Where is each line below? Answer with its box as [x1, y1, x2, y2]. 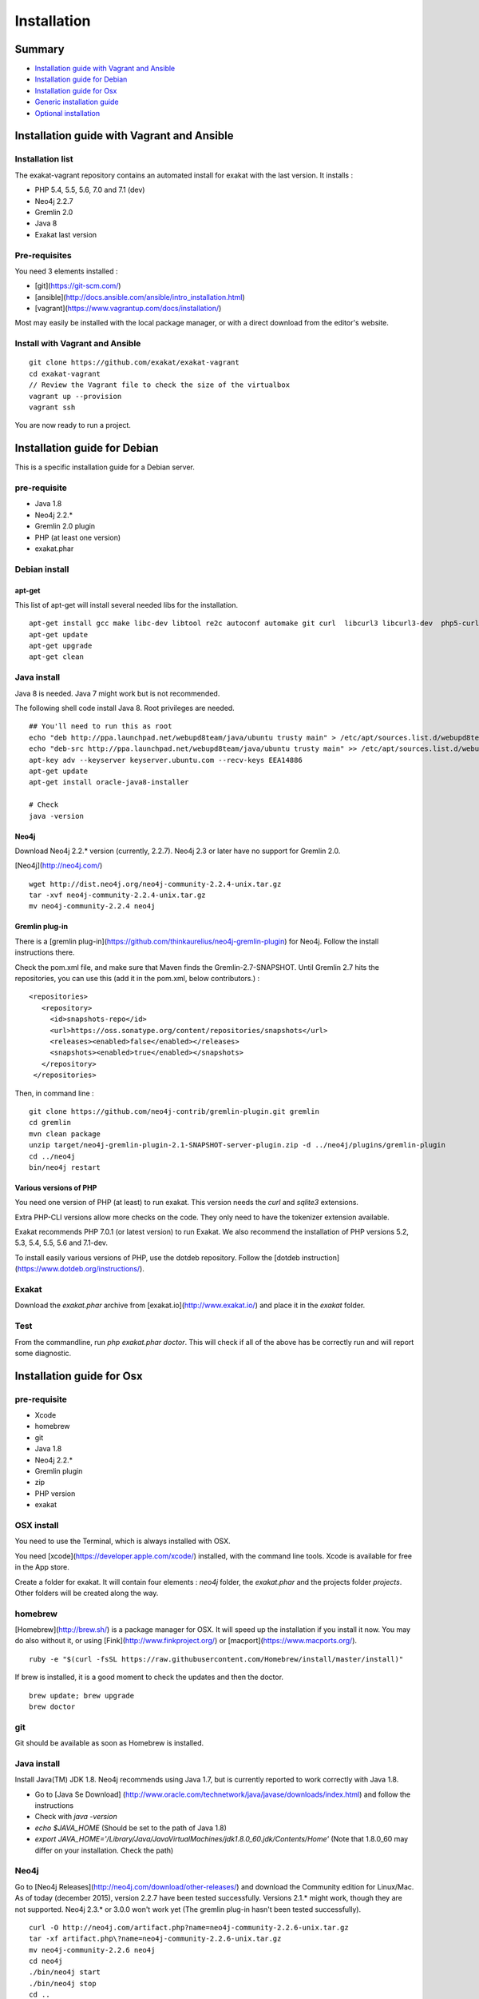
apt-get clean [29, 652, 84, 661]
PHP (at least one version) [34, 533, 121, 542]
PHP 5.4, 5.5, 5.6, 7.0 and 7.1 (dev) [34, 185, 145, 195]
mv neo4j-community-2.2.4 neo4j [29, 902, 156, 911]
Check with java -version [34, 1812, 117, 1821]
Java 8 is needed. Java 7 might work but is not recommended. [14, 688, 220, 698]
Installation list [14, 154, 73, 165]
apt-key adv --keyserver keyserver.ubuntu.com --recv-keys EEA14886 [29, 756, 303, 764]
